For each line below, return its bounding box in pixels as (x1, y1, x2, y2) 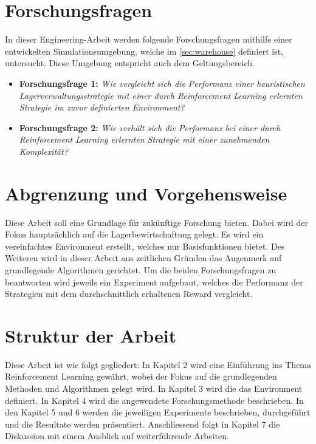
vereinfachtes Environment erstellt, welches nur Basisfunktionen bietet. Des (5, 239, 285, 252)
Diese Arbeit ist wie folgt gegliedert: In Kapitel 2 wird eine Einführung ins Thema (5, 358, 312, 371)
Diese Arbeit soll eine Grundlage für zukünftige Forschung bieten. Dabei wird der (5, 216, 308, 228)
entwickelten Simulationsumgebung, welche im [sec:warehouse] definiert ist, (5, 44, 284, 57)
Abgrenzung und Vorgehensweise (5, 180, 287, 205)
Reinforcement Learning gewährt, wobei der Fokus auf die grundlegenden (5, 370, 277, 383)
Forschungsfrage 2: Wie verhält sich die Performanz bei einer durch (19, 121, 281, 134)
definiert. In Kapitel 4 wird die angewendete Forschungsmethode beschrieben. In (5, 394, 304, 406)
